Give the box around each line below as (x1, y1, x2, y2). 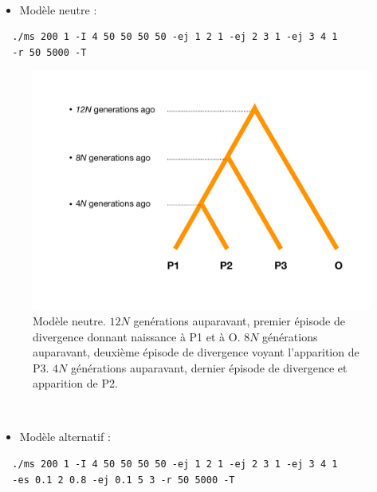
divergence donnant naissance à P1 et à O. (33, 328, 241, 344)
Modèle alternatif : (19, 428, 111, 445)
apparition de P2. (33, 375, 118, 392)
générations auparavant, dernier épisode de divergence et (71, 359, 348, 376)
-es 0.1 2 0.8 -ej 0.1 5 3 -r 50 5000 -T (12, 474, 235, 486)
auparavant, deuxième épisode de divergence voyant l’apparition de (33, 344, 359, 360)
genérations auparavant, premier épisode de (133, 312, 345, 329)
